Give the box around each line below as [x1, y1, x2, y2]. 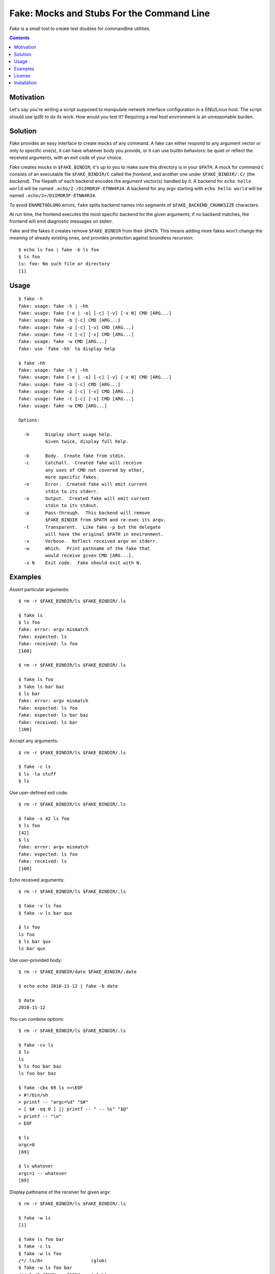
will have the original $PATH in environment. [45, 532, 164, 537]
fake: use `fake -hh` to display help [18, 346, 116, 352]
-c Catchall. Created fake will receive [23, 460, 142, 466]
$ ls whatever [18, 1163, 53, 1169]
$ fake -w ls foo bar [18, 1265, 72, 1271]
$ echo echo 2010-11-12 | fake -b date [18, 984, 118, 989]
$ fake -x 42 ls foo [18, 815, 70, 821]
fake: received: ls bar [18, 719, 78, 725]
